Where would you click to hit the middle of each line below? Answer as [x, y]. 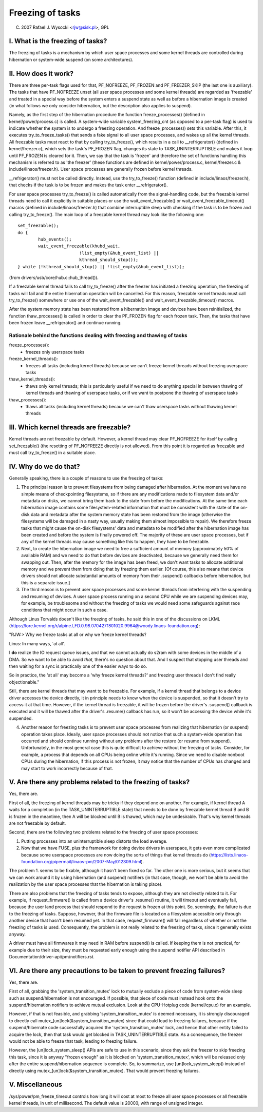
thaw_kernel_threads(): [32, 379]
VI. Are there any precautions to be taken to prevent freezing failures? [117, 971]
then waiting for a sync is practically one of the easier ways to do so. [78, 666]
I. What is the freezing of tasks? [58, 41]
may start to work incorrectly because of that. [67, 768]
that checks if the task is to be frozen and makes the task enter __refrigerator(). [88, 185]
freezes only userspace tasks [55, 352]
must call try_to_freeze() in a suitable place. [52, 452]
